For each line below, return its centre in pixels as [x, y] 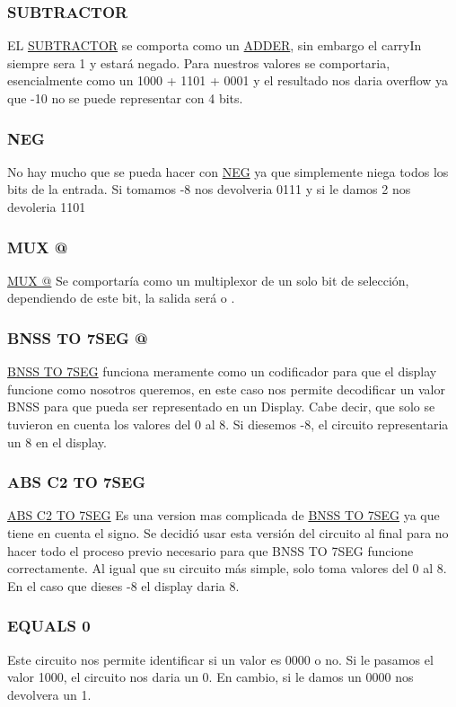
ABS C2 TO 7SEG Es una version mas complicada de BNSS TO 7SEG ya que [224, 515]
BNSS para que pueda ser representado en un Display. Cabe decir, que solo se [221, 407]
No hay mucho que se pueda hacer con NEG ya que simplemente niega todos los [228, 171]
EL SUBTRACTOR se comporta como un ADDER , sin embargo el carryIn [215, 45]
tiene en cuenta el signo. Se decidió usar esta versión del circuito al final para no [228, 533]
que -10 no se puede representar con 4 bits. [125, 98]
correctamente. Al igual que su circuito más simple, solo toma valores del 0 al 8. [227, 568]
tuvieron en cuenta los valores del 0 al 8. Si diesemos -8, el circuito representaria [228, 424]
